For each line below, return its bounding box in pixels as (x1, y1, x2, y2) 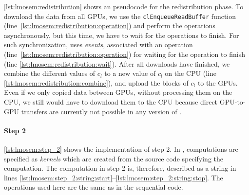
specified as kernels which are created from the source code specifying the (4, 153, 223, 163)
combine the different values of (4, 68, 96, 78)
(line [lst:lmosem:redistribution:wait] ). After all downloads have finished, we (4, 58, 230, 69)
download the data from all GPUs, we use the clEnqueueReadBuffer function (4, 11, 236, 21)
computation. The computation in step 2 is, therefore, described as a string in (4, 163, 236, 173)
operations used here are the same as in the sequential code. (4, 182, 183, 192)
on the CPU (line (165, 68, 216, 78)
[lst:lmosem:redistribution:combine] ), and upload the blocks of (4, 77, 189, 88)
